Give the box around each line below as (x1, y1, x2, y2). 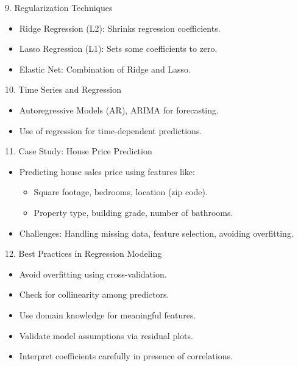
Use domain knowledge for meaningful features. (19, 308, 196, 321)
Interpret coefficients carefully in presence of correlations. (19, 350, 233, 362)
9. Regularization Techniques (5, 1, 113, 13)
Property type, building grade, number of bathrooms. (34, 206, 233, 218)
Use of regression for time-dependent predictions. (19, 124, 202, 137)
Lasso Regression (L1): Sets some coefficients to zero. (19, 42, 218, 55)
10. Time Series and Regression (5, 83, 122, 96)
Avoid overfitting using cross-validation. (19, 267, 167, 280)
